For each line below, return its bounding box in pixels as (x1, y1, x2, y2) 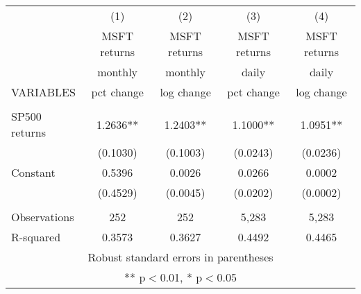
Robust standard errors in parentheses (87, 249, 274, 265)
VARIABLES (11, 84, 76, 100)
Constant (11, 164, 56, 180)
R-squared (11, 229, 61, 245)
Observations (11, 209, 74, 225)
